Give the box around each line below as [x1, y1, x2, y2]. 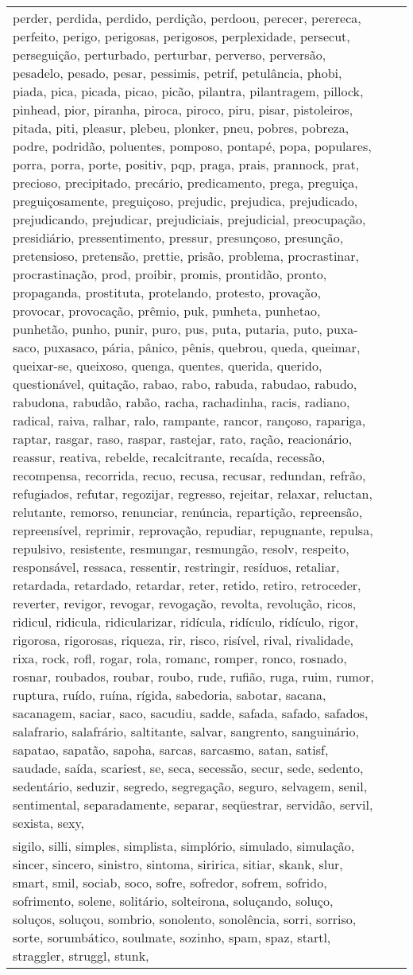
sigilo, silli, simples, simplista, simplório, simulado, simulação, [13, 837, 355, 855]
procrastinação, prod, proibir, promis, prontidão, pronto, [13, 265, 327, 283]
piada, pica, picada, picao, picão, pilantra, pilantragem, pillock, [13, 82, 364, 100]
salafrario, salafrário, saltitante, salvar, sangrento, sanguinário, [13, 722, 360, 740]
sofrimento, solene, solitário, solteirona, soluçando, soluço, [13, 891, 334, 910]
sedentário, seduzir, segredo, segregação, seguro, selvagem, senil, [13, 777, 368, 795]
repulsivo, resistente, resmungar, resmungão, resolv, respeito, [13, 539, 349, 557]
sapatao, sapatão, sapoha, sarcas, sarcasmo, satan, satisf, [13, 740, 329, 759]
